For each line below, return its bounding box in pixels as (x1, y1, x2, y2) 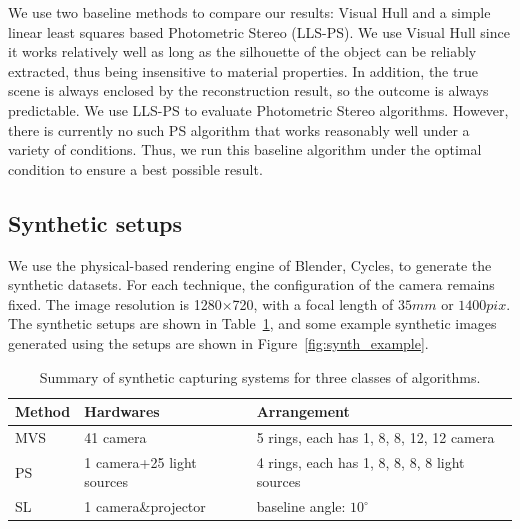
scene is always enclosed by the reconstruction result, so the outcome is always (8, 80, 489, 101)
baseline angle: (256, 496, 346, 517)
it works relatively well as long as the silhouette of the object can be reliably (8, 41, 477, 62)
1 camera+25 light (84, 451, 197, 472)
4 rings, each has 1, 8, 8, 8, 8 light (256, 451, 465, 472)
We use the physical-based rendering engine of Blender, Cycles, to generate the (8, 254, 492, 275)
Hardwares (84, 401, 160, 422)
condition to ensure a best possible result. (8, 158, 263, 179)
